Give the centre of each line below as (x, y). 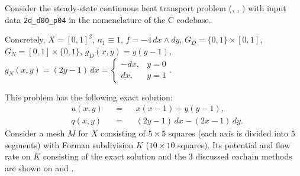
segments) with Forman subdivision (69, 144)
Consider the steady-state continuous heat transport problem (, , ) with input (146, 8)
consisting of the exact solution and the (114, 156)
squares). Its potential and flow (234, 144)
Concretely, (25, 39)
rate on (18, 156)
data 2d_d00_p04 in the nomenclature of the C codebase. (108, 19)
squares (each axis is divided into (228, 133)
